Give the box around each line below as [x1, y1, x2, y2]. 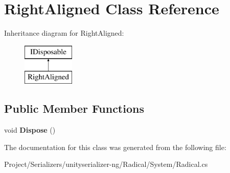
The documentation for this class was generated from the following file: [4, 141, 226, 152]
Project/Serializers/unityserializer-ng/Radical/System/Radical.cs [4, 159, 208, 169]
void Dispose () [4, 125, 56, 135]
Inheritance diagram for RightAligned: [4, 28, 124, 38]
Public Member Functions [4, 101, 144, 116]
